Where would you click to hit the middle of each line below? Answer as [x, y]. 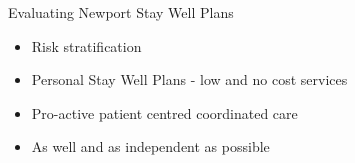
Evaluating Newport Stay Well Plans [121, 12]
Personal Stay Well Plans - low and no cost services [189, 79]
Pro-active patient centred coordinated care [164, 112]
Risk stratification [86, 45]
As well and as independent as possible [150, 146]
